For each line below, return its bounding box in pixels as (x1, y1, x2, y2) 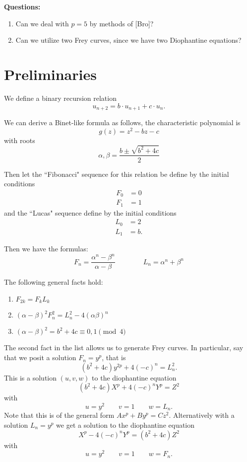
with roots (4, 135, 35, 145)
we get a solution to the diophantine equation (56, 419, 195, 430)
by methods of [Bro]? (89, 18, 154, 28)
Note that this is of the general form (4, 410, 115, 420)
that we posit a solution (4, 352, 76, 363)
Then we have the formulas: (4, 243, 88, 254)
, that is (102, 352, 126, 363)
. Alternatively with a (169, 410, 235, 420)
